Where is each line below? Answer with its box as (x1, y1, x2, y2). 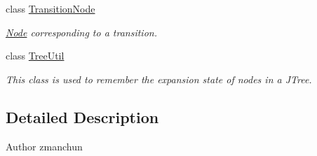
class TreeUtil (6, 48, 65, 63)
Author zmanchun (6, 139, 83, 153)
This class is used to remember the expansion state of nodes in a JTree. (6, 71, 312, 86)
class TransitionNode (6, 1, 95, 15)
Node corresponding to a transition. (6, 24, 157, 39)
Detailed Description (6, 106, 159, 127)
